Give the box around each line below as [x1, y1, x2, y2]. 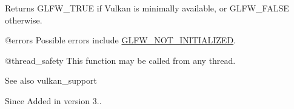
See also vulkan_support [5, 74, 97, 87]
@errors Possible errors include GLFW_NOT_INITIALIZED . [5, 34, 236, 46]
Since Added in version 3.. [5, 94, 102, 107]
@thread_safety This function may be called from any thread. [5, 54, 236, 66]
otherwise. [5, 13, 42, 26]
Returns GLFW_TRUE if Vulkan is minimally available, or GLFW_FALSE [5, 2, 289, 14]
